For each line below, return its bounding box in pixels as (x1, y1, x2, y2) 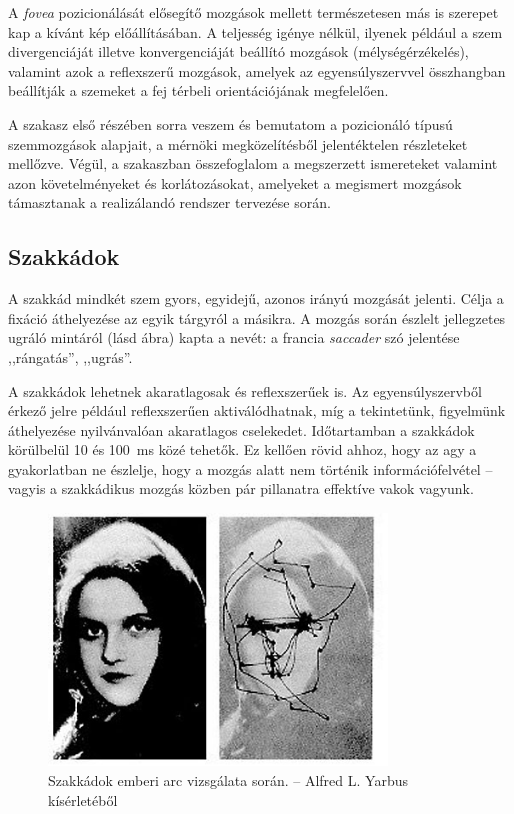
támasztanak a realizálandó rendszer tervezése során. (8, 192, 331, 213)
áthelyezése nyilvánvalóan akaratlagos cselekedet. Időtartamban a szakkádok (8, 419, 475, 440)
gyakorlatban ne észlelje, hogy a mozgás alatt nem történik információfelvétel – (8, 458, 493, 479)
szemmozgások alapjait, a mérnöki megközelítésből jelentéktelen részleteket (8, 133, 468, 154)
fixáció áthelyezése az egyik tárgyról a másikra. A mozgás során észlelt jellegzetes (8, 307, 506, 328)
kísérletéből (48, 789, 118, 810)
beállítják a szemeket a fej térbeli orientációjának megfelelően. (8, 80, 389, 101)
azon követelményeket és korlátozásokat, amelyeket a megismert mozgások (8, 172, 462, 193)
